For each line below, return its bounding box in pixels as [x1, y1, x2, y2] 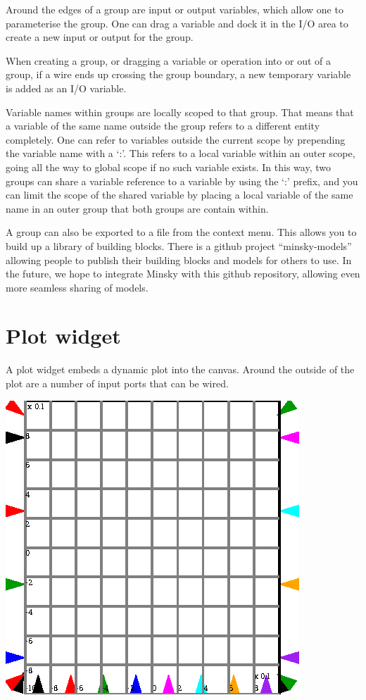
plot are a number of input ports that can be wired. [6, 376, 229, 390]
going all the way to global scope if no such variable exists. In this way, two [6, 159, 331, 174]
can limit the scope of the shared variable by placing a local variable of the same [6, 187, 353, 202]
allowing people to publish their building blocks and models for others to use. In [6, 252, 352, 267]
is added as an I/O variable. [6, 80, 127, 95]
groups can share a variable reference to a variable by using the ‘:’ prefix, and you [6, 173, 358, 188]
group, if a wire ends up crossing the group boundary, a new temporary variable [6, 67, 351, 82]
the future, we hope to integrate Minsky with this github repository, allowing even [6, 266, 360, 281]
